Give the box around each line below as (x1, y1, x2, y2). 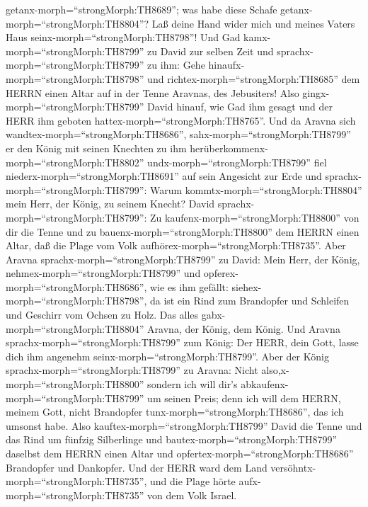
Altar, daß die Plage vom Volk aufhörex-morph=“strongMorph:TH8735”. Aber (6, 238, 346, 253)
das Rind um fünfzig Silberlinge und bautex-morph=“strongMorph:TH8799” (6, 432, 338, 447)
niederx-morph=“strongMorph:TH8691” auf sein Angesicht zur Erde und (6, 169, 322, 183)
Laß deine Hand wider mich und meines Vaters (151, 16, 355, 30)
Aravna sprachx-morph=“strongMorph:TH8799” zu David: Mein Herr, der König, (6, 251, 360, 266)
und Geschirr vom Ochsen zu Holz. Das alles (6, 307, 199, 322)
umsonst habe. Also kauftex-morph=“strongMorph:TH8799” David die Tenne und (6, 418, 362, 433)
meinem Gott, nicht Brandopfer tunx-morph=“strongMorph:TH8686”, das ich (6, 404, 344, 419)
